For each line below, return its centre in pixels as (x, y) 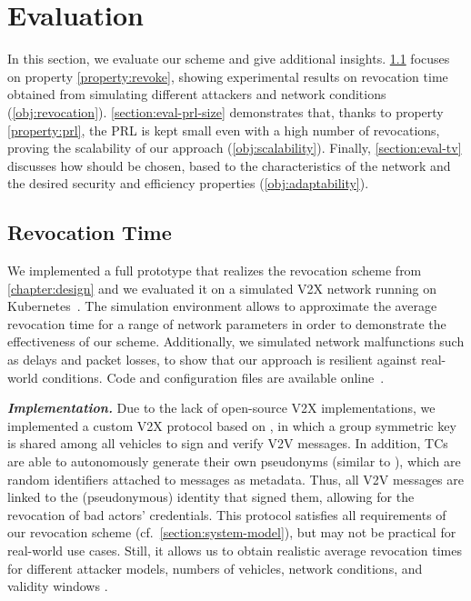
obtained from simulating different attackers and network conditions (197, 94)
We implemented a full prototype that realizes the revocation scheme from (215, 270)
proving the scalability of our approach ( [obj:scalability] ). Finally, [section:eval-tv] (235, 148)
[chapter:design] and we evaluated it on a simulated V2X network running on (222, 288)
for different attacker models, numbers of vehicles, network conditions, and (215, 568)
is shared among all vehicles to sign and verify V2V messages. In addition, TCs (228, 443)
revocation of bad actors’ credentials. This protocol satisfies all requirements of (227, 514)
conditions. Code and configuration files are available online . (213, 377)
